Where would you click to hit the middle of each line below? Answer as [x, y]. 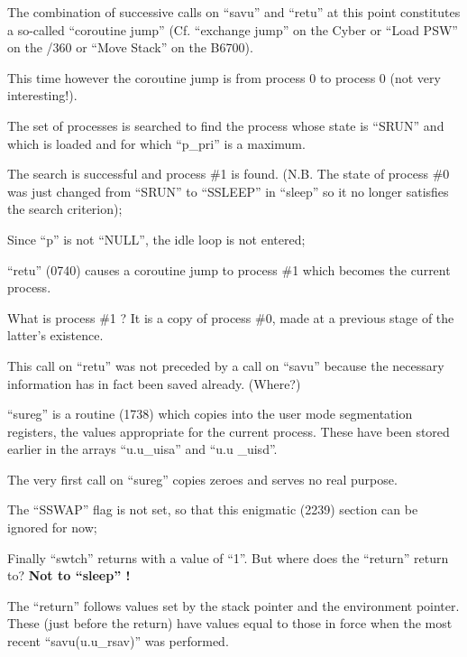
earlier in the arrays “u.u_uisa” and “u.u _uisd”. [142, 449]
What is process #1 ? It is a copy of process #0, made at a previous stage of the [231, 317]
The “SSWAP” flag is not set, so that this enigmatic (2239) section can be [213, 509]
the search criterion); [65, 209]
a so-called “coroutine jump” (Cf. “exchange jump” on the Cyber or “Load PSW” [233, 29]
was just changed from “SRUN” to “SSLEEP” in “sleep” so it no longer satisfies [228, 191]
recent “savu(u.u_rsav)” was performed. [118, 641]
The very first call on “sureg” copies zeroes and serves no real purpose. [202, 479]
